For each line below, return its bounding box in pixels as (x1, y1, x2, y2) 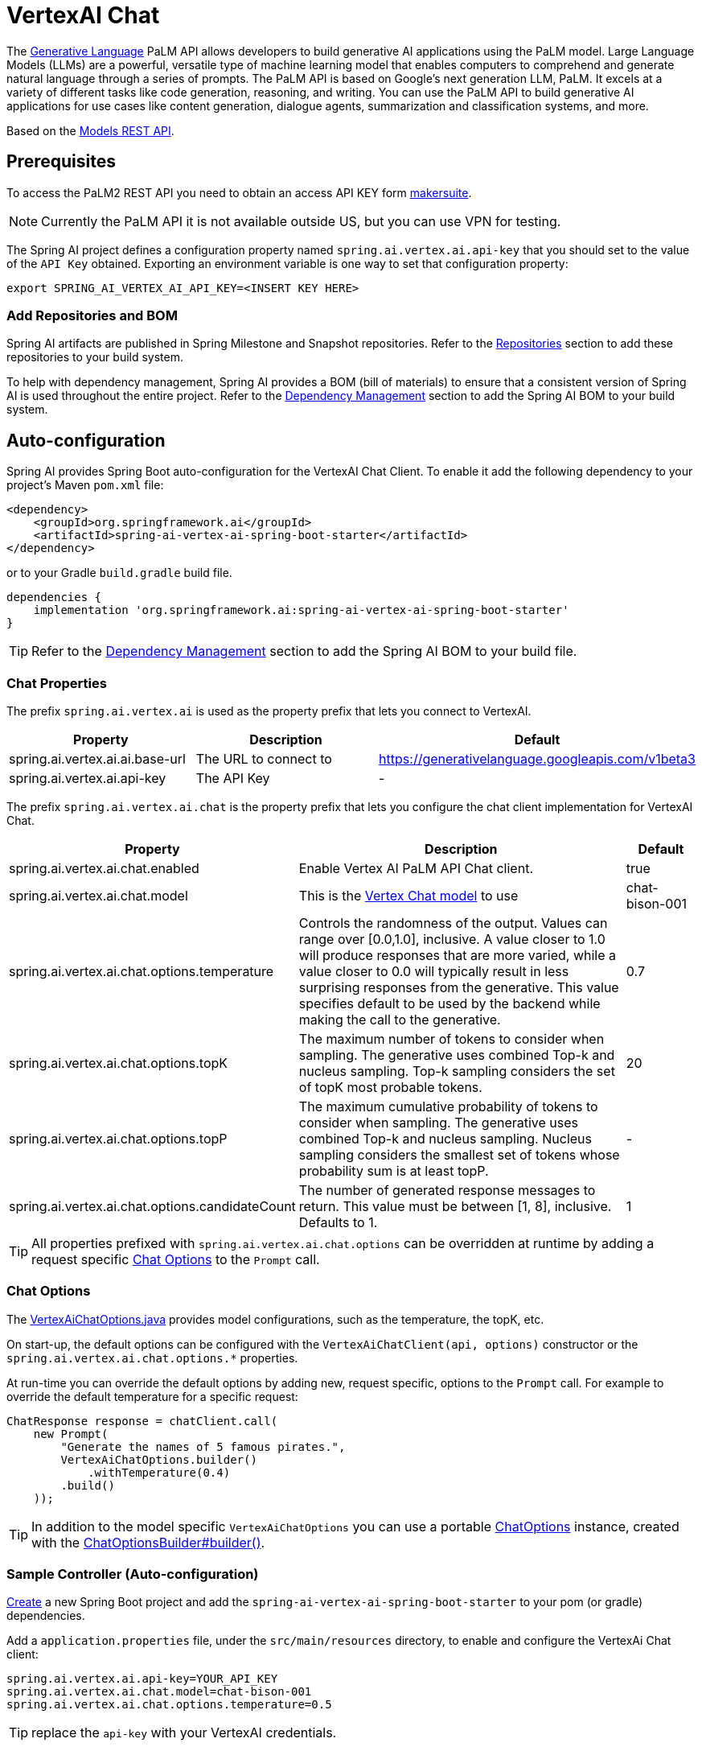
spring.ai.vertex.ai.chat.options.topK (9, 1054, 228, 1071)
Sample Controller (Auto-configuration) (6, 1566, 259, 1583)
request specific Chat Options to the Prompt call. (31, 1251, 320, 1267)
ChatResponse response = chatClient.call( (6, 1414, 278, 1428)
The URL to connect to (195, 750, 332, 767)
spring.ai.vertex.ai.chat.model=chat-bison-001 (6, 1685, 312, 1699)
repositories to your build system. (6, 350, 184, 365)
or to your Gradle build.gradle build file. (6, 566, 232, 580)
